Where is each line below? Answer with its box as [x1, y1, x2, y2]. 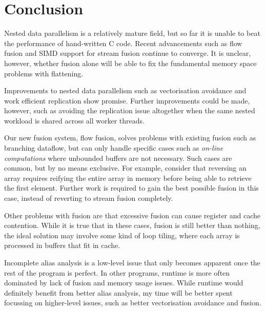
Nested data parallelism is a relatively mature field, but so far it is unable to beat [4, 28, 260, 38]
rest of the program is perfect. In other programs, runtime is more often [4, 267, 230, 278]
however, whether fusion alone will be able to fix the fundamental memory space [4, 57, 257, 68]
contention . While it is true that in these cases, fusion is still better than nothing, [4, 220, 260, 231]
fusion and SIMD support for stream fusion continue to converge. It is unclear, [4, 48, 251, 58]
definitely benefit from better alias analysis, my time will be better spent [4, 287, 233, 298]
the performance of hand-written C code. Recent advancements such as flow [4, 37, 242, 48]
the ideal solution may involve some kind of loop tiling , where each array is [4, 230, 240, 240]
